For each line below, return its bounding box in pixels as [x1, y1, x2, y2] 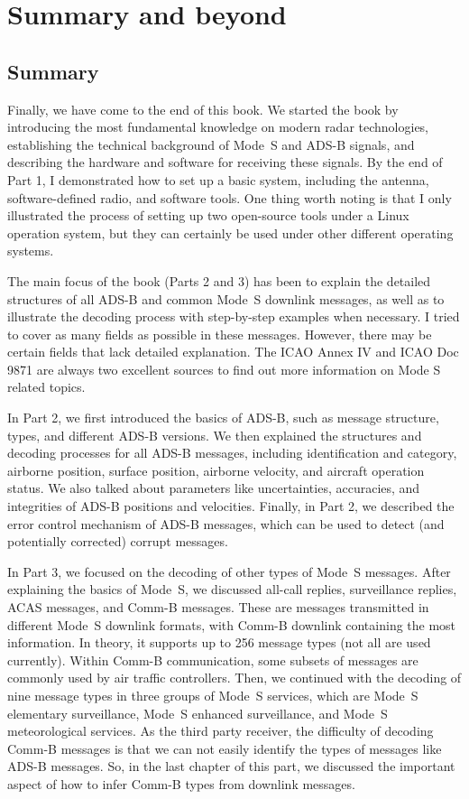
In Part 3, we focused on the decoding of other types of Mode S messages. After [7, 562, 451, 581]
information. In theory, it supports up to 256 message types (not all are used [7, 633, 431, 652]
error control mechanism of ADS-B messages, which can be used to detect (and [7, 514, 445, 533]
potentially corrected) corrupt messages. [7, 532, 228, 551]
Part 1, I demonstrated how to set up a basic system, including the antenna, [7, 170, 429, 189]
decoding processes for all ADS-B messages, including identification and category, [7, 443, 457, 462]
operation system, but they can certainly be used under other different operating [7, 223, 454, 242]
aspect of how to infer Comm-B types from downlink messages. [7, 774, 355, 793]
